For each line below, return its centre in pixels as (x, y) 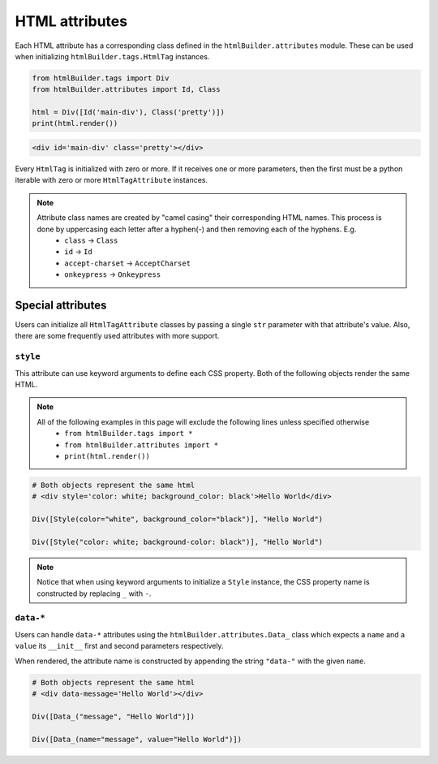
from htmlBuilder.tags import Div (101, 78)
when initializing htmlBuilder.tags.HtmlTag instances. (112, 56)
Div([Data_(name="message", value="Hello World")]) (137, 739)
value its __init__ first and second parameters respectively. (119, 646)
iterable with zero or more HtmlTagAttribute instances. (112, 180)
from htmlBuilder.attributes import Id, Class (126, 90)
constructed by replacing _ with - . (94, 594)
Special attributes (61, 305)
